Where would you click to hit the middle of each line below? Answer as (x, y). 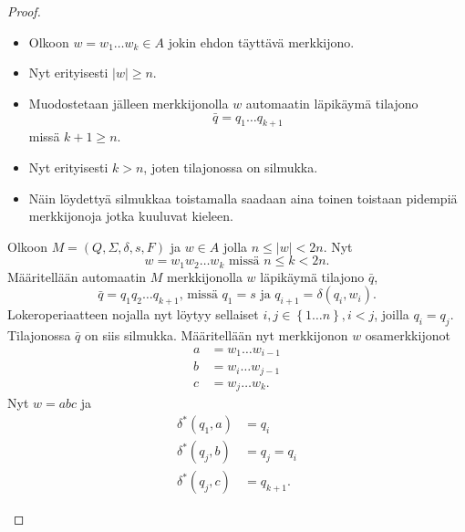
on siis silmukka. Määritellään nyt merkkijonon (216, 335)
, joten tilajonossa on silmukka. (231, 167)
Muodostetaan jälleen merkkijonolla (129, 103)
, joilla (392, 314)
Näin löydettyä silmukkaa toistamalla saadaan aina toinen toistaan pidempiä (243, 198)
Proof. (24, 11)
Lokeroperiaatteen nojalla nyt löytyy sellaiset (133, 314)
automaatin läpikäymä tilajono (332, 103)
